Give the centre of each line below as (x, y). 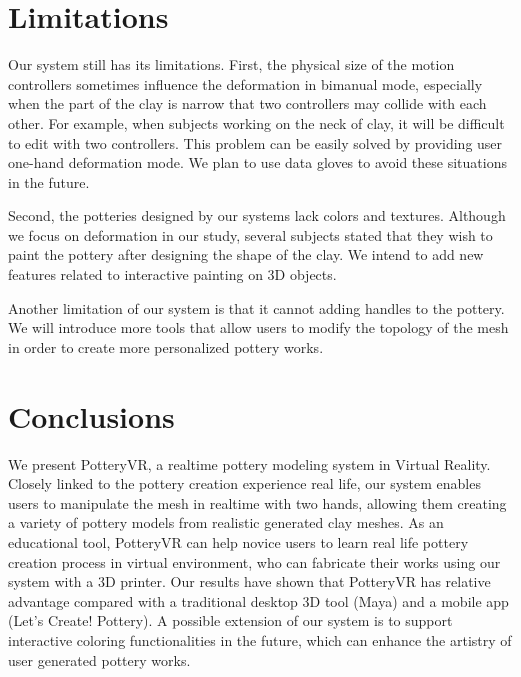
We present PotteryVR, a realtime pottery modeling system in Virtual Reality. (249, 463)
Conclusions (91, 415)
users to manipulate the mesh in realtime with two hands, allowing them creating (257, 502)
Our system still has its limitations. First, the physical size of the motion (231, 64)
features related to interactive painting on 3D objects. (172, 274)
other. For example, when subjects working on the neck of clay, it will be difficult (256, 122)
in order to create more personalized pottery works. (166, 346)
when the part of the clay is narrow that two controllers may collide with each (247, 103)
